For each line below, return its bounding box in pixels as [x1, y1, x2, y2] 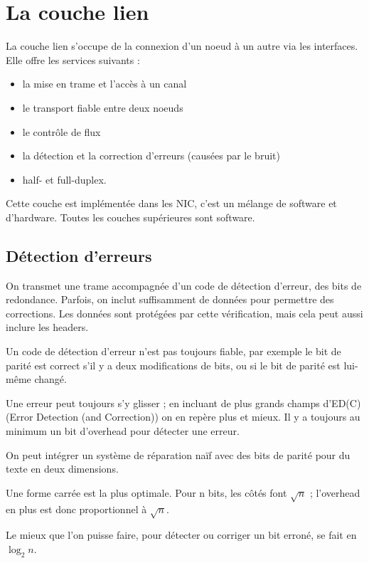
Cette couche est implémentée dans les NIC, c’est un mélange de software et [6, 196, 337, 211]
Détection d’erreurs [6, 244, 152, 266]
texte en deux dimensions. [6, 461, 119, 476]
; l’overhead [309, 485, 360, 500]
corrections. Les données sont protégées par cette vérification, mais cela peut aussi [6, 305, 363, 320]
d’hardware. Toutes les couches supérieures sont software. [6, 209, 255, 224]
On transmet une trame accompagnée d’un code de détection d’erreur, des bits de [6, 278, 362, 293]
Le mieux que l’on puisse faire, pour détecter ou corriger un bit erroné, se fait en [6, 527, 357, 542]
